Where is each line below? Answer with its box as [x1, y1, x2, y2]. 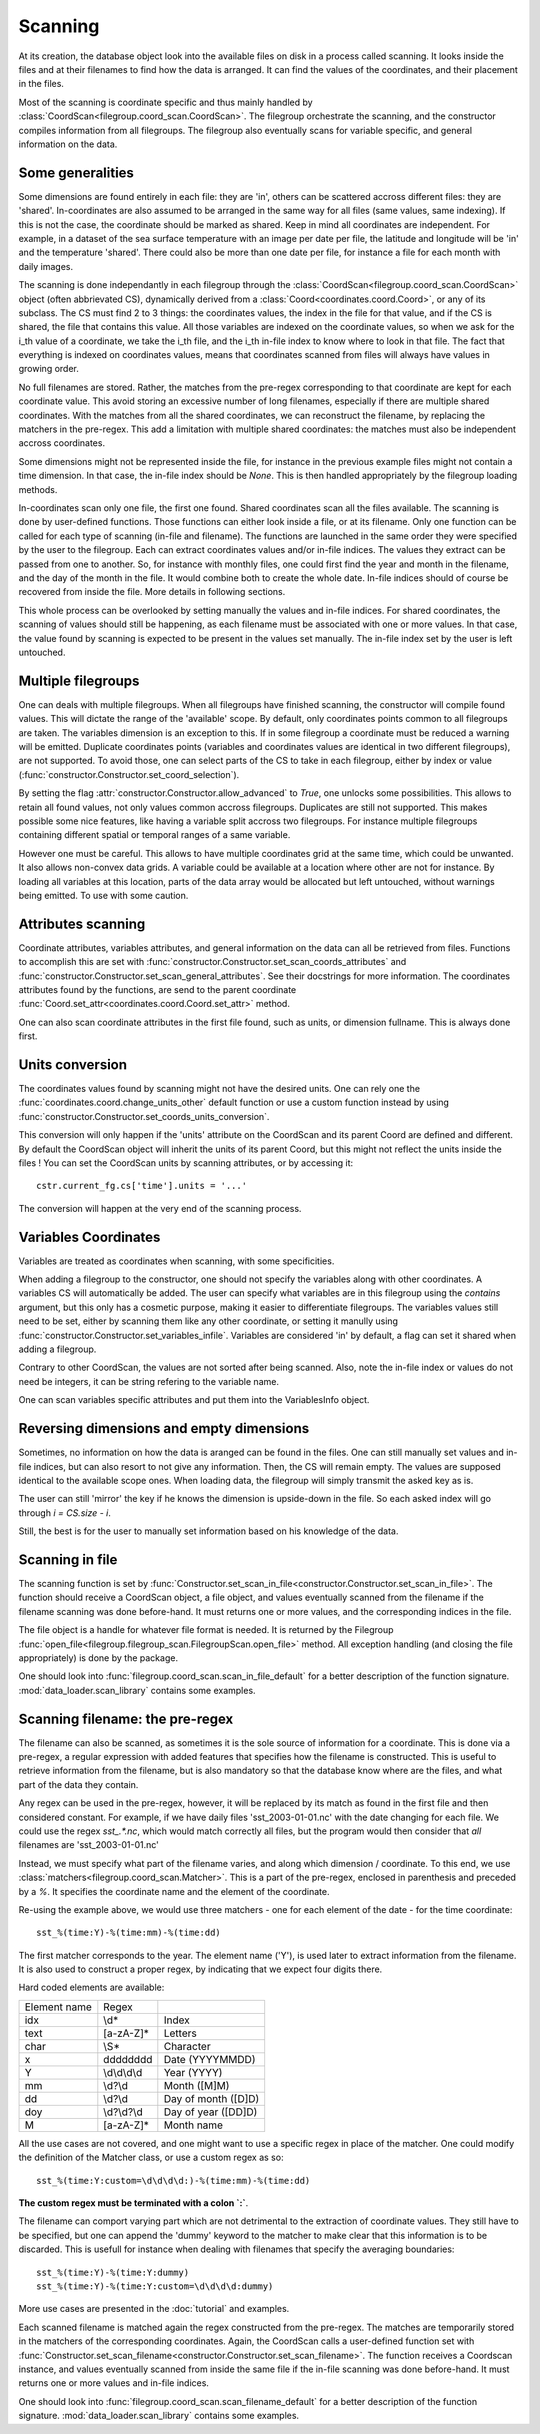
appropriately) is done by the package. [18, 1651, 179, 1664]
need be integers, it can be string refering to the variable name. [18, 1375, 280, 1387]
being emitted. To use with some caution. [18, 889, 189, 901]
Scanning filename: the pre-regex [18, 1710, 234, 1727]
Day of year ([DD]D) [163, 2105, 258, 2119]
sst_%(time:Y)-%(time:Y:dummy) [36, 2266, 190, 2278]
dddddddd [103, 2052, 153, 2066]
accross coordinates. [18, 437, 105, 449]
